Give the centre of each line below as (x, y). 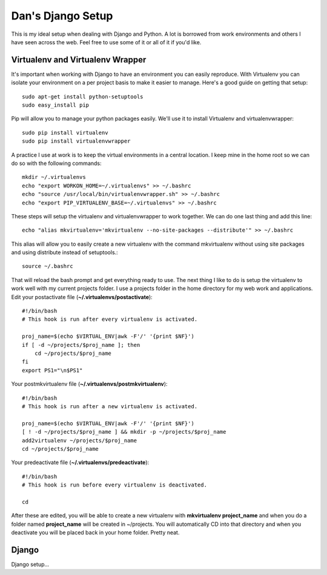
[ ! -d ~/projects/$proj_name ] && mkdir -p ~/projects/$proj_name (124, 432)
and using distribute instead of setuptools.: (64, 252)
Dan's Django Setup (62, 16)
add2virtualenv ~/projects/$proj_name (80, 440)
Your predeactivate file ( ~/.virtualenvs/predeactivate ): (80, 462)
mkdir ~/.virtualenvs (54, 177)
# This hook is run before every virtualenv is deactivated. (114, 485)
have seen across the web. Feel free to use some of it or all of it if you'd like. (106, 42)
